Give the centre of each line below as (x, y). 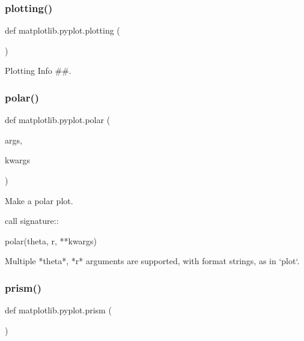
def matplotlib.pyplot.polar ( (58, 120)
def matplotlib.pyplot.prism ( (58, 310)
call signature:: (32, 221)
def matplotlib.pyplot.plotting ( (62, 30)
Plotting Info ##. (38, 71)
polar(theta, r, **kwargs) (51, 240)
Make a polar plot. (39, 200)
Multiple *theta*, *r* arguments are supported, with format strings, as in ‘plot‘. (152, 261)
